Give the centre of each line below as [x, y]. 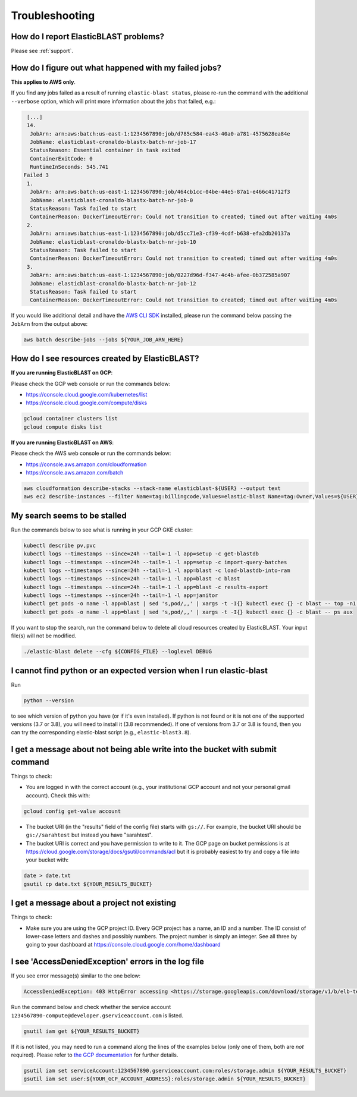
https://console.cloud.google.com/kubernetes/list [87, 394]
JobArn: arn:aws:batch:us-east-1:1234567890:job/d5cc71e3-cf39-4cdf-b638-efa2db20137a [160, 234]
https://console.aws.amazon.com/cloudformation [86, 464]
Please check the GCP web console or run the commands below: [91, 384]
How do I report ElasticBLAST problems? [88, 37]
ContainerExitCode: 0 [62, 158]
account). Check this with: [58, 795]
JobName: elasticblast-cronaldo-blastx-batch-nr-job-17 [113, 142]
